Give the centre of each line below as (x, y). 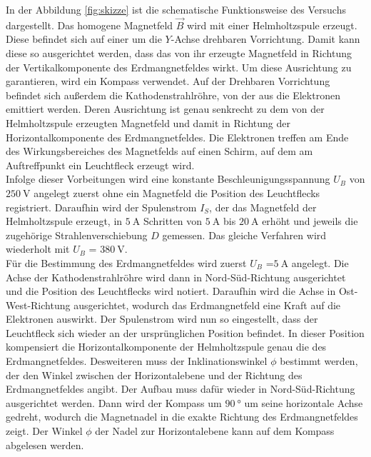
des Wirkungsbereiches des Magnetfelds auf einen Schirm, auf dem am (159, 151)
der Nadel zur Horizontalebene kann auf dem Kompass (215, 431)
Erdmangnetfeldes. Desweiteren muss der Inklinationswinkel (137, 361)
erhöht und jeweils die (310, 221)
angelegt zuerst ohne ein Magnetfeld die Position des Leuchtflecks (177, 192)
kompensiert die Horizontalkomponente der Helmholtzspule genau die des (166, 347)
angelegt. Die (320, 262)
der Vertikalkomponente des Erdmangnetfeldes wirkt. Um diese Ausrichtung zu (179, 67)
